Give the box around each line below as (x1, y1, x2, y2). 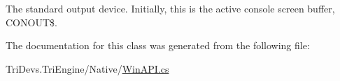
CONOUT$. (6, 15, 57, 29)
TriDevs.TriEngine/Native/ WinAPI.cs (6, 61, 169, 75)
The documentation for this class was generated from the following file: (6, 38, 310, 53)
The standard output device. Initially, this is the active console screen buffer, (6, 1, 335, 15)
